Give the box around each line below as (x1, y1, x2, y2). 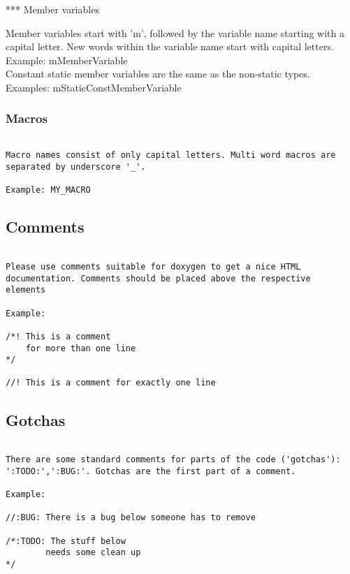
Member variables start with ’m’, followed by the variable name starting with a (6, 25, 344, 40)
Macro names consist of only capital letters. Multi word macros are (6, 150, 336, 161)
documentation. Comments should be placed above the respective (6, 273, 311, 284)
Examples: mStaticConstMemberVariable (6, 80, 182, 94)
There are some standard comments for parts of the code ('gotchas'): (6, 455, 341, 464)
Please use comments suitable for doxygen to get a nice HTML (6, 261, 301, 272)
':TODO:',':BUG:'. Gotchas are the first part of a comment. (6, 466, 296, 476)
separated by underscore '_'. (6, 162, 146, 172)
